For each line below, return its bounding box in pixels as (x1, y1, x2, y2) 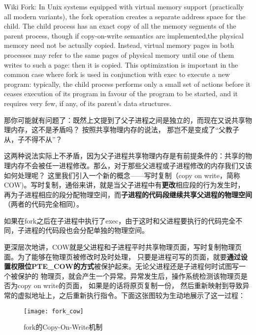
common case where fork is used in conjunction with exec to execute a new (4, 69, 230, 79)
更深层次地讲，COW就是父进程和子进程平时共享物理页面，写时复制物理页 (4, 242, 242, 252)
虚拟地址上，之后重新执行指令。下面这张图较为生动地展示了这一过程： (17, 290, 245, 300)
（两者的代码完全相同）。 (4, 199, 83, 209)
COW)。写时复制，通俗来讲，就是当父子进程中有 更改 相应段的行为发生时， (4, 180, 245, 190)
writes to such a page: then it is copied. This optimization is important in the (4, 59, 238, 70)
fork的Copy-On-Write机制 (24, 322, 103, 332)
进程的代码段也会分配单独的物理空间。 (24, 225, 149, 235)
